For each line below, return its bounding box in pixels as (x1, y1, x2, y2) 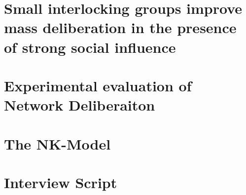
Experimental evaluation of (4, 75, 192, 95)
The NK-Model (4, 133, 111, 154)
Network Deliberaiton (4, 95, 155, 115)
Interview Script (4, 172, 117, 192)
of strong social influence (4, 37, 176, 57)
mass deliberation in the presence (4, 17, 237, 38)
